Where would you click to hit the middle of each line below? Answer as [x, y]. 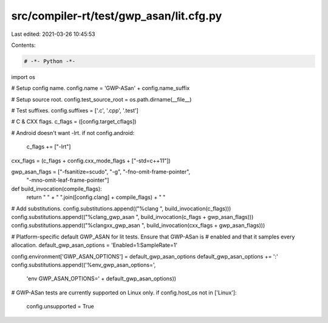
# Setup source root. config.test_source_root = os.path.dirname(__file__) [101, 99]
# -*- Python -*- [50, 61]
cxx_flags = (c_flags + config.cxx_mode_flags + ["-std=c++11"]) [91, 161]
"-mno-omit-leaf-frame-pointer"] [68, 180]
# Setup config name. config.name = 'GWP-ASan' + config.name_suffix [101, 88]
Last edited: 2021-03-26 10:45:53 [53, 34]
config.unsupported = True [60, 307]
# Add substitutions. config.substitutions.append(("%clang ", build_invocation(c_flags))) [121, 208]
